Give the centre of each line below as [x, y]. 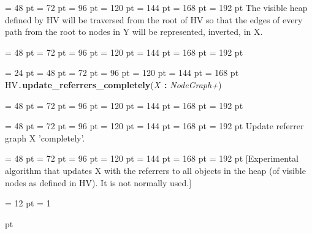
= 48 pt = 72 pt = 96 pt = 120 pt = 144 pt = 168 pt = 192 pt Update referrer [154, 126]
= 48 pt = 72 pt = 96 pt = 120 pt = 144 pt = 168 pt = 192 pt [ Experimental [152, 158]
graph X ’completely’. [45, 138]
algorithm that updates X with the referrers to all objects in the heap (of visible [155, 170]
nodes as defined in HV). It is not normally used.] [98, 182]
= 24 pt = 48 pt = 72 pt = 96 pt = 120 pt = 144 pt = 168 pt [122, 73]
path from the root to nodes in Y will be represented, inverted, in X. [134, 32]
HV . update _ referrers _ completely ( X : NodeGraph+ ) [113, 84]
